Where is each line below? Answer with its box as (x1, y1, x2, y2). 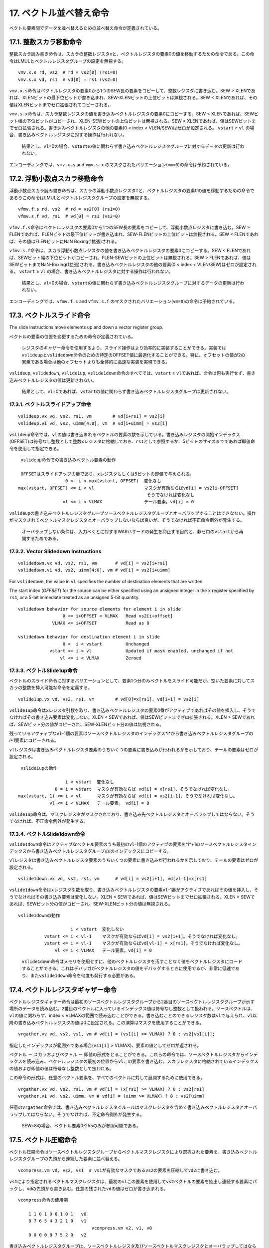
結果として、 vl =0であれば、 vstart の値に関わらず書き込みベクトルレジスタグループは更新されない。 (21, 388, 231, 394)
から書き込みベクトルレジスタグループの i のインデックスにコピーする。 (26, 848, 171, 854)
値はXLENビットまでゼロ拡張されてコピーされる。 (9, 101, 113, 107)
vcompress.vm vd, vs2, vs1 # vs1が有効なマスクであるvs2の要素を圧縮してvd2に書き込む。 (18, 1167, 223, 1173)
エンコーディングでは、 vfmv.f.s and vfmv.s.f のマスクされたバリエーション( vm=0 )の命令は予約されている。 (9, 298, 238, 304)
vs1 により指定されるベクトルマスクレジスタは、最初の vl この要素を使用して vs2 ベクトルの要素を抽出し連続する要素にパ (9, 1179, 257, 1185)
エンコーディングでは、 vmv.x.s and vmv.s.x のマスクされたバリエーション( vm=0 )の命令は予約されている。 (9, 161, 232, 167)
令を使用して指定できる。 (9, 445, 62, 451)
